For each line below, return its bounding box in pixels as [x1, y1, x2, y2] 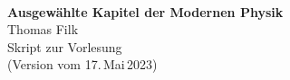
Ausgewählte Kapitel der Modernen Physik [7, 2, 284, 21]
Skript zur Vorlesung [7, 37, 122, 56]
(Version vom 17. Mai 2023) [7, 55, 158, 74]
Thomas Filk [7, 20, 79, 39]
